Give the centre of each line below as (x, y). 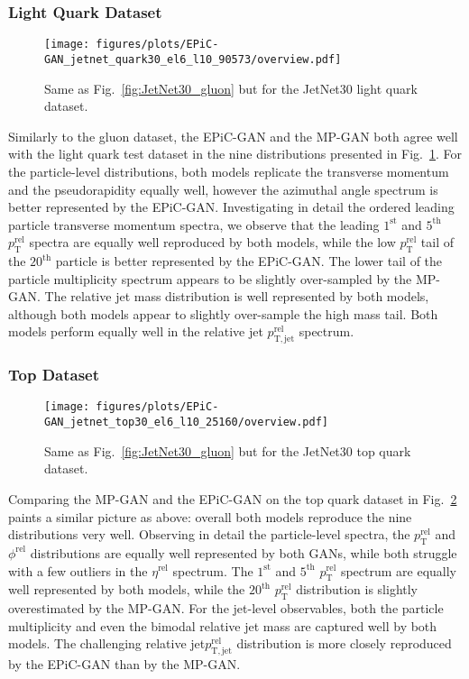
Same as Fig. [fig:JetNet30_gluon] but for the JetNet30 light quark (231, 88)
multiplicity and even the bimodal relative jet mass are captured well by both (223, 625)
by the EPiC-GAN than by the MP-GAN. (124, 664)
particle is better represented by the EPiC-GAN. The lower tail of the (249, 261)
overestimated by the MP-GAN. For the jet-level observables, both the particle (226, 608)
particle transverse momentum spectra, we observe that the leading (194, 224)
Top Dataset (54, 375)
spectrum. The (213, 570)
